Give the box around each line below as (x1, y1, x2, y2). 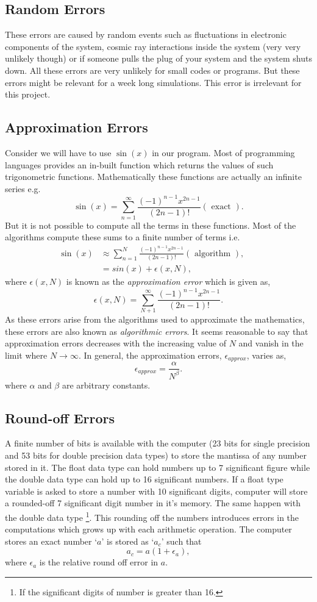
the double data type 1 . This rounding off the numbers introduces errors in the (5, 509, 299, 523)
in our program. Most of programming (152, 146, 295, 159)
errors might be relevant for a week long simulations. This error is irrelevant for (5, 76, 302, 88)
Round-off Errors (5, 408, 115, 427)
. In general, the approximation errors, (78, 348, 222, 361)
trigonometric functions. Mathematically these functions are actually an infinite (5, 170, 302, 183)
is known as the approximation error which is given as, (66, 275, 271, 288)
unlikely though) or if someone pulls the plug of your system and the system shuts (5, 52, 312, 65)
